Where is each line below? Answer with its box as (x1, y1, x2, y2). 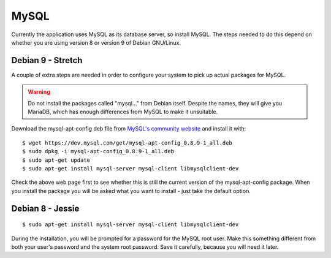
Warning (28, 88, 50, 96)
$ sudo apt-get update (22, 156, 91, 164)
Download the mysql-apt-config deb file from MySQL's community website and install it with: (11, 125, 246, 132)
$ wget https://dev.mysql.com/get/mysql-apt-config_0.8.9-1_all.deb (22, 139, 232, 146)
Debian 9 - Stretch (11, 55, 83, 66)
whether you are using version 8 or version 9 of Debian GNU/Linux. (11, 39, 181, 46)
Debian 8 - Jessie (11, 203, 80, 214)
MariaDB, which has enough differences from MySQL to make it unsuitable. (28, 108, 218, 116)
